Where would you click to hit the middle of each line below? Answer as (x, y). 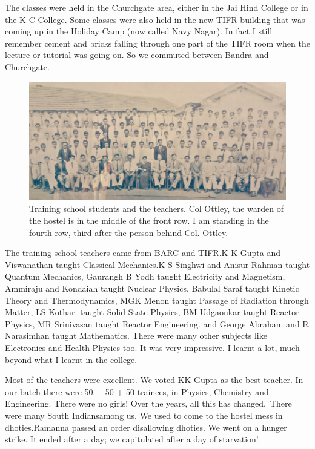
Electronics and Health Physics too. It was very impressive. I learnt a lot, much (152, 347)
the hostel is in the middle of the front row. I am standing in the (149, 221)
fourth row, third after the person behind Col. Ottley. (129, 232)
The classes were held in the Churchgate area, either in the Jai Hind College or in (157, 7)
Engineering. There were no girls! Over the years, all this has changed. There (148, 403)
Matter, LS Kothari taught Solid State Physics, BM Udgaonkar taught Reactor (152, 312)
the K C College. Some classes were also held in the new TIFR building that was (155, 19)
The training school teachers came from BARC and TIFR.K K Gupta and (143, 253)
